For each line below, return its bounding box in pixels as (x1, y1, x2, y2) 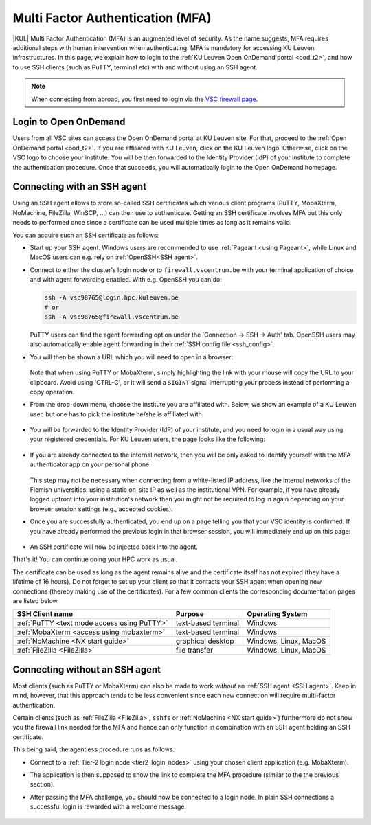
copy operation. (30, 387, 75, 396)
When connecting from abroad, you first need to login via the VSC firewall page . (31, 95, 258, 103)
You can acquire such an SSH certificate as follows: (12, 231, 159, 239)
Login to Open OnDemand (12, 116, 126, 128)
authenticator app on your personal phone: (30, 460, 151, 468)
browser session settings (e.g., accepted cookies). (30, 505, 173, 513)
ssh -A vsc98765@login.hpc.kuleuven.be (44, 294, 179, 302)
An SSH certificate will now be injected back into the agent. (30, 543, 199, 551)
